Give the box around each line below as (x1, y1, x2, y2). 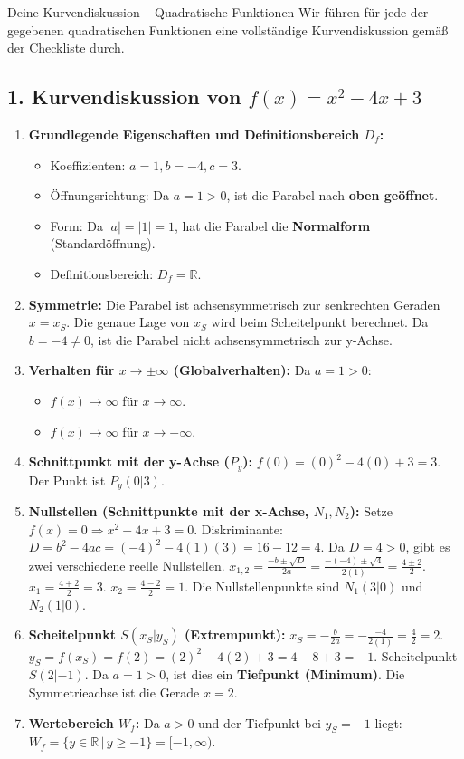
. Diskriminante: (194, 519, 283, 538)
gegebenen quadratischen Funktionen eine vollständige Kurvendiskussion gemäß (7, 20, 449, 39)
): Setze (349, 502, 393, 521)
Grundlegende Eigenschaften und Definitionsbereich (28, 124, 360, 143)
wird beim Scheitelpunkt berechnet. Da (211, 312, 429, 331)
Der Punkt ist (28, 470, 106, 489)
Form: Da (50, 216, 103, 235)
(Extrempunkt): (185, 625, 286, 644)
